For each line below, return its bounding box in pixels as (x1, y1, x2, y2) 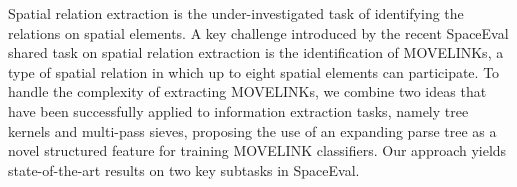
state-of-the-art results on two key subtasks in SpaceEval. (8, 159, 360, 180)
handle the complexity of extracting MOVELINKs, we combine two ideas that (8, 81, 487, 102)
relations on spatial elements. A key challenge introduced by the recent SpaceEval (8, 22, 509, 43)
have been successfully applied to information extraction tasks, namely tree (8, 100, 469, 121)
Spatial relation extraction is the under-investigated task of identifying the (8, 3, 464, 23)
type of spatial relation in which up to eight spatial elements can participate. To (8, 61, 500, 82)
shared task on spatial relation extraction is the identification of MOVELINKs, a (8, 42, 504, 63)
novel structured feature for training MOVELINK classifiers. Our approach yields (8, 140, 507, 161)
